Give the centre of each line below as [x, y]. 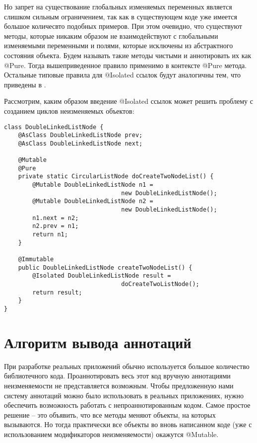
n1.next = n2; [56, 218]
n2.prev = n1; [56, 226]
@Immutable [36, 259]
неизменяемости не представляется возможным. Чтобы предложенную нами [119, 385]
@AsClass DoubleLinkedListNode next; [80, 143]
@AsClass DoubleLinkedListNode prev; [80, 135]
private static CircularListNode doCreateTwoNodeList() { [116, 177]
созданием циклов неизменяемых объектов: [69, 111]
